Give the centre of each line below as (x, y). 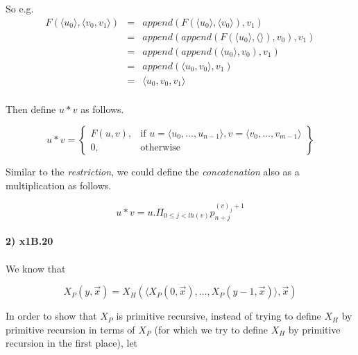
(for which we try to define (211, 329)
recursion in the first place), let (72, 343)
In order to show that (51, 316)
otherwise (161, 147)
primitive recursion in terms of (70, 329)
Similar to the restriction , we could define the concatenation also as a (153, 172)
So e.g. (20, 8)
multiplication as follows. (59, 185)
